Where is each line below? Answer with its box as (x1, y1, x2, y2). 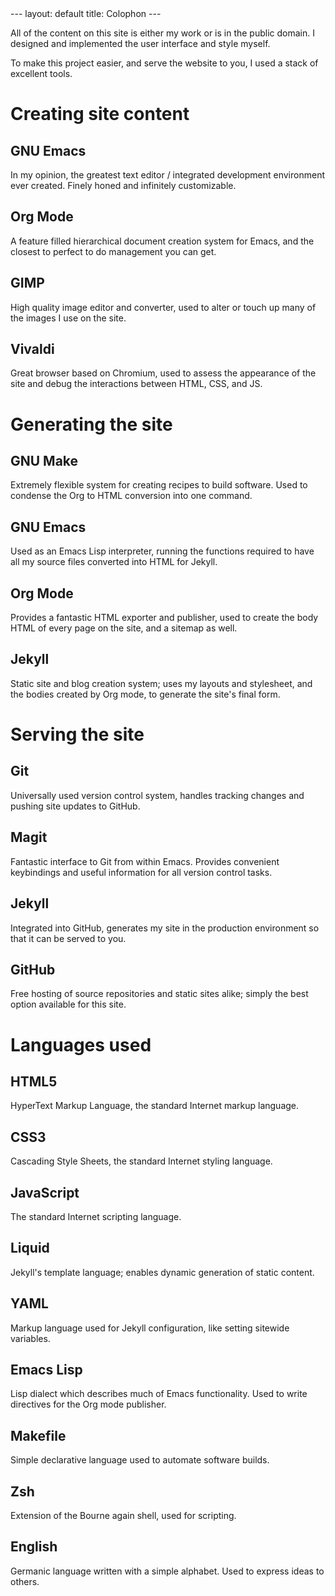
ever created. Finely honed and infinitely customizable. (10, 180, 237, 191)
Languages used (10, 1033, 152, 1056)
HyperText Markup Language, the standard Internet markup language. (10, 1100, 300, 1112)
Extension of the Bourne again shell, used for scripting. (10, 1510, 237, 1521)
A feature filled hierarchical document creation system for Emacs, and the (10, 235, 315, 247)
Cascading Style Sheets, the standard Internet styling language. (10, 1155, 273, 1167)
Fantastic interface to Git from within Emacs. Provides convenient (10, 855, 280, 867)
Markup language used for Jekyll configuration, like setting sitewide (10, 1322, 290, 1334)
